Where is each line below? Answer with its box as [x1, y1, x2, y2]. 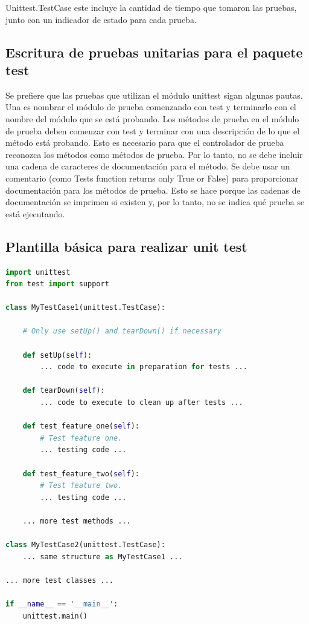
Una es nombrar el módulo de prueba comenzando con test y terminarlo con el [5, 100, 296, 113]
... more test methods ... [22, 516, 131, 525]
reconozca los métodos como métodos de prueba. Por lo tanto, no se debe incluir [5, 148, 303, 160]
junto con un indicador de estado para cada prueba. [5, 13, 197, 25]
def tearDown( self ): [22, 386, 105, 395]
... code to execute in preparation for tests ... [40, 363, 247, 372]
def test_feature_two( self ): [22, 469, 139, 478]
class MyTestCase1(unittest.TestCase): [5, 303, 165, 312]
